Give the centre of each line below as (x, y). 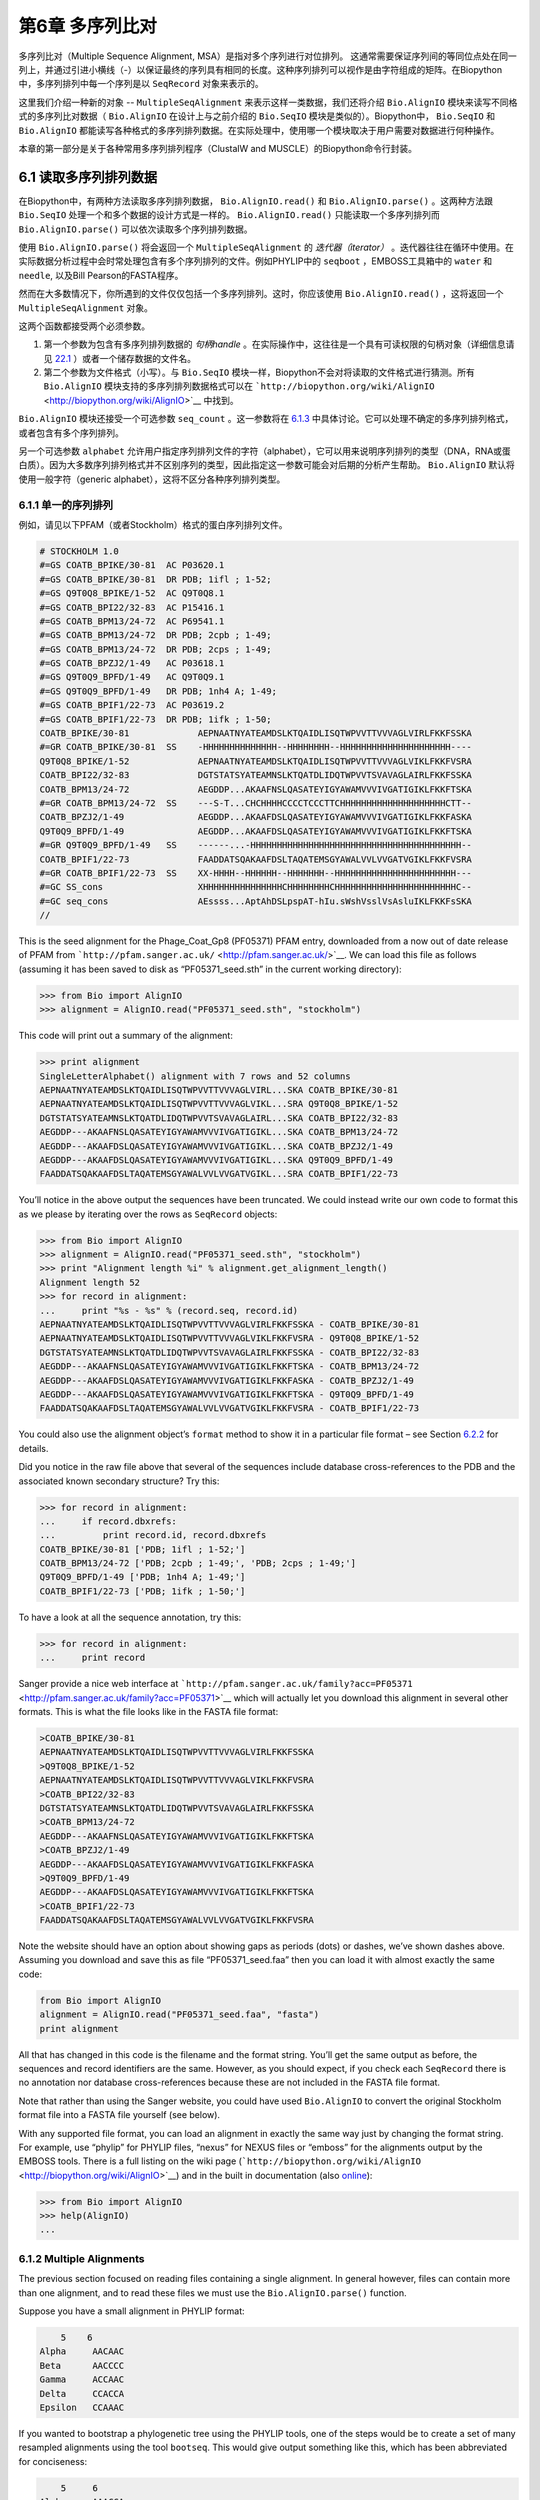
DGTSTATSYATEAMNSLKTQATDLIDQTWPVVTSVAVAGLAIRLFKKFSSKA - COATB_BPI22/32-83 (229, 1352)
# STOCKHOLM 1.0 (79, 551)
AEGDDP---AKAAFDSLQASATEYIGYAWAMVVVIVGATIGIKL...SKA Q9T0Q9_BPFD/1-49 (216, 1159)
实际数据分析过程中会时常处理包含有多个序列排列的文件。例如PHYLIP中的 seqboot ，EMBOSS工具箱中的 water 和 (255, 261)
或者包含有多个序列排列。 (71, 432)
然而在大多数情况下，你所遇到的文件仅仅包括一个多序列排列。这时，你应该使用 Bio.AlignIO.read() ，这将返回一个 (261, 294)
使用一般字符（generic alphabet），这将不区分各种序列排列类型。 (152, 479)
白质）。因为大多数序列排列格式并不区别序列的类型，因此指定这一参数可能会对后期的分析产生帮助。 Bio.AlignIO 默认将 (266, 465)
